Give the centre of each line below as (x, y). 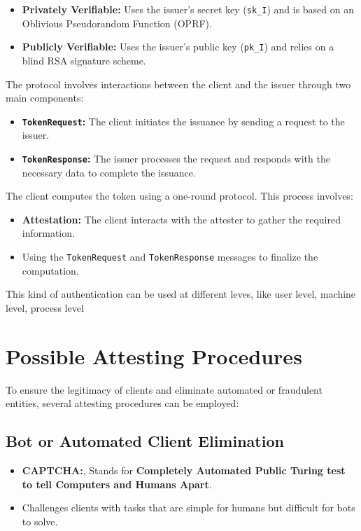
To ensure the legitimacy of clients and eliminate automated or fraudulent (164, 389)
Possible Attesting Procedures (154, 356)
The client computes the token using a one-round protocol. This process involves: (179, 196)
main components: (45, 98)
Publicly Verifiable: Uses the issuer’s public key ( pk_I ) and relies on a (178, 47)
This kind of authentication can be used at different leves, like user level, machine (181, 294)
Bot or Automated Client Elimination (145, 441)
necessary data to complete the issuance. (109, 172)
